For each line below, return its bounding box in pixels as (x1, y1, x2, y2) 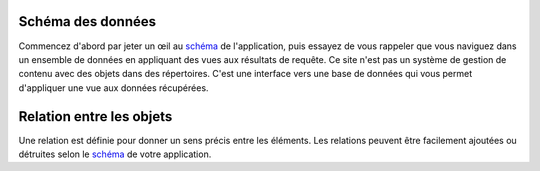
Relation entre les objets (18, 108, 173, 125)
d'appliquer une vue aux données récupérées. (18, 81, 209, 94)
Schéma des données (18, 13, 157, 30)
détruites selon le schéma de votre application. (18, 148, 212, 160)
